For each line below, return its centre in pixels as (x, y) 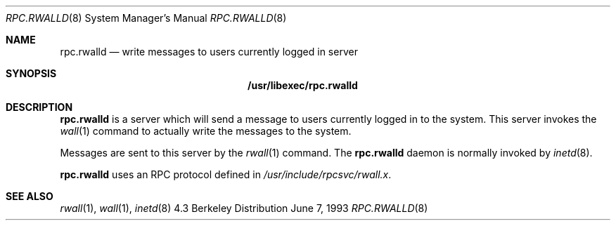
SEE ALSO (30, 196)
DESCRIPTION (39, 107)
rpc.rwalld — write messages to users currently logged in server (209, 52)
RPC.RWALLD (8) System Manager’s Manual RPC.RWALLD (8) (146, 18)
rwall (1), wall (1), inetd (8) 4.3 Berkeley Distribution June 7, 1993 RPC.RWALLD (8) (244, 208)
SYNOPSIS (31, 73)
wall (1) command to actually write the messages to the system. (206, 131)
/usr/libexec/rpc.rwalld (303, 85)
